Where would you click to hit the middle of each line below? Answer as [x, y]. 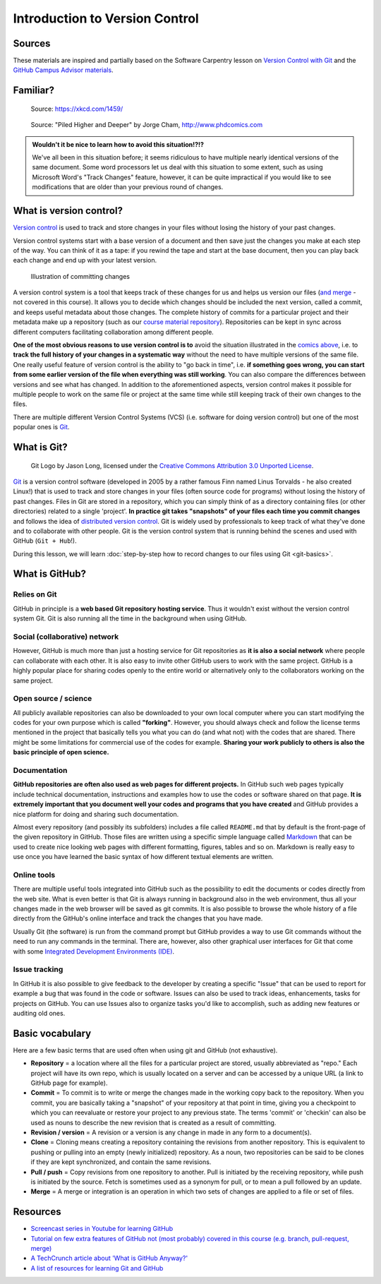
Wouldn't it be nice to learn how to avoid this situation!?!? [118, 144]
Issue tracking [38, 969]
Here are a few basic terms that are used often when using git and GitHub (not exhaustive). [145, 1050]
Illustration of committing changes [80, 276]
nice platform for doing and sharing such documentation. [96, 814]
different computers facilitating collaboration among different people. [114, 332]
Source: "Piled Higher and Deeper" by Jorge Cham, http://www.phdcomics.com [147, 125]
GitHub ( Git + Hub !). [45, 541]
